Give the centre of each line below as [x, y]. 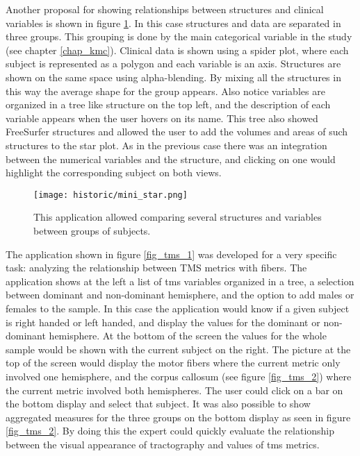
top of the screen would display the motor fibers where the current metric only [173, 363]
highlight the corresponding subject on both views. [114, 172]
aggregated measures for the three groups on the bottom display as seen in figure [178, 417]
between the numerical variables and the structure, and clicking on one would [171, 159]
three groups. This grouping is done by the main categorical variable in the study [179, 36]
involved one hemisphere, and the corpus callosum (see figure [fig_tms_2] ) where [179, 376]
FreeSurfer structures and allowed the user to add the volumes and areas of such [177, 132]
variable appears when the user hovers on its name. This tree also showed [162, 118]
